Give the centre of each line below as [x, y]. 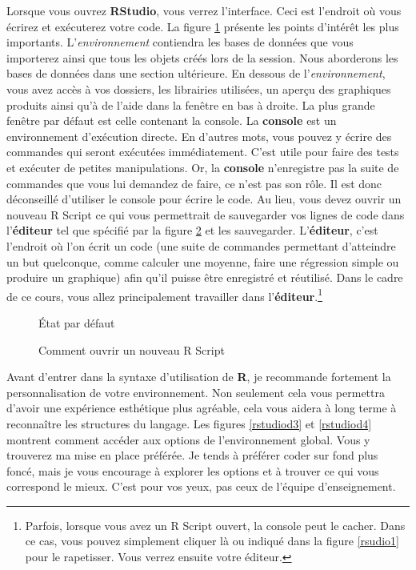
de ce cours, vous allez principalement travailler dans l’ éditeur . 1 [164, 295]
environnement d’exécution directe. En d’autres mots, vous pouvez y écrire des [199, 136]
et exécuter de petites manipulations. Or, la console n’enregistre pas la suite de [203, 167]
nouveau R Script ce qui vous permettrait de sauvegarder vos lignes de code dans [206, 214]
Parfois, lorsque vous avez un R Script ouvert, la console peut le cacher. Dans [215, 525]
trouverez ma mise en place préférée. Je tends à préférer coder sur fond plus [192, 455]
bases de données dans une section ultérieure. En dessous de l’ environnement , [196, 73]
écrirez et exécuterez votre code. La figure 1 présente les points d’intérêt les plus [203, 26]
